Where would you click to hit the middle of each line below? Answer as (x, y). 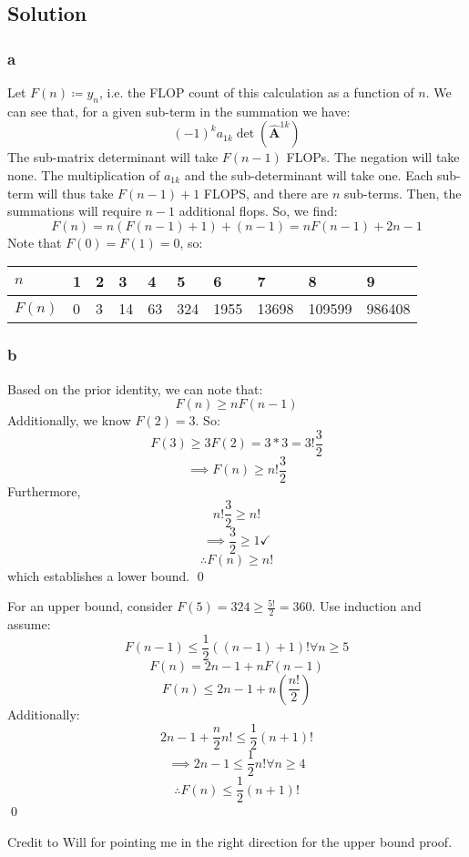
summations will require (74, 211)
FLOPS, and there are (266, 193)
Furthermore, (44, 490)
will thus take (76, 193)
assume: (29, 624)
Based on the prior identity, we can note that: (135, 388)
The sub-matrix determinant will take (113, 157)
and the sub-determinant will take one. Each (309, 174)
